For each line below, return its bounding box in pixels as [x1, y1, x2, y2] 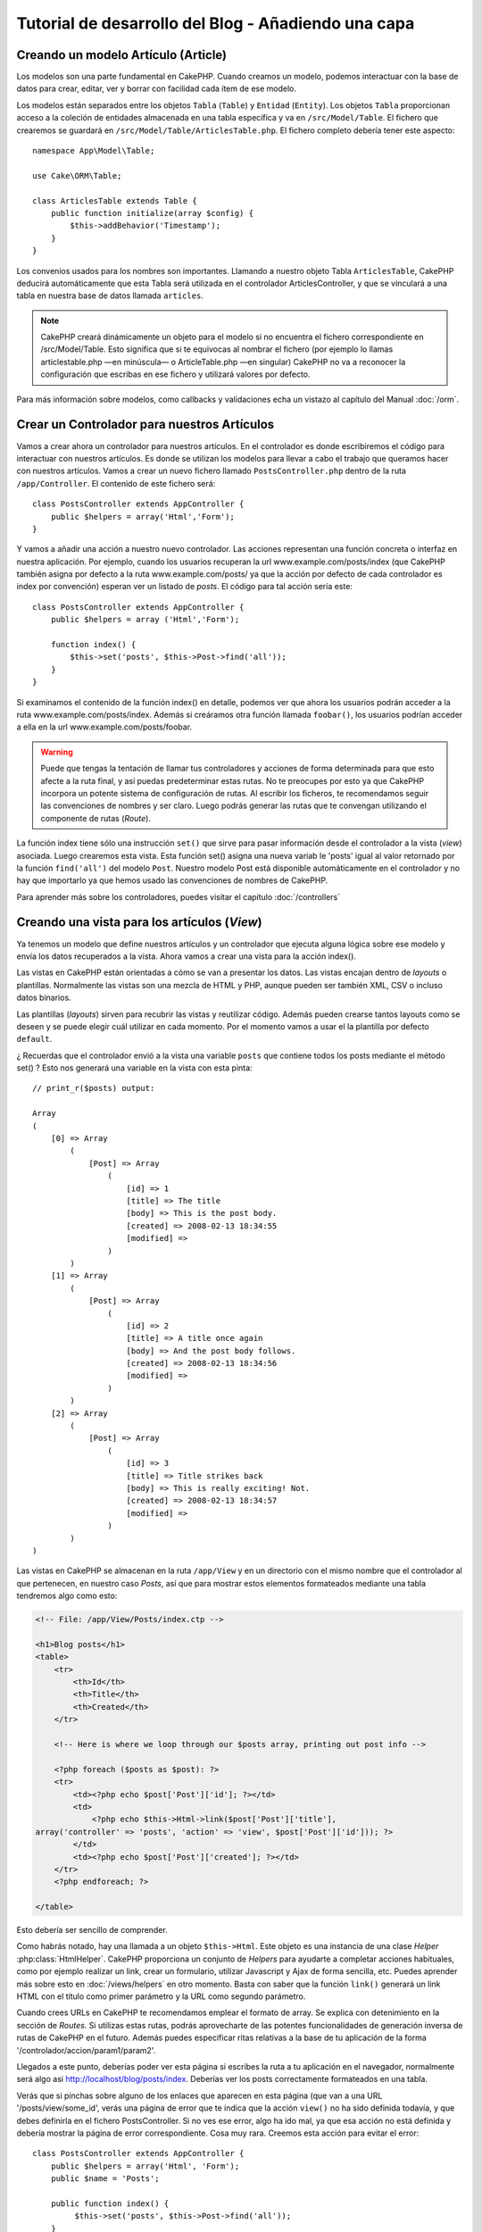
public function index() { [50, 2198, 170, 2209]
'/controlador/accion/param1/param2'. [16, 2045, 156, 2055]
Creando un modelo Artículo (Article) [16, 47, 228, 62]
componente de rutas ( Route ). [40, 812, 152, 823]
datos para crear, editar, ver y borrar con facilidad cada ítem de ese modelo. [16, 83, 297, 94]
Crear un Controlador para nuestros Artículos [16, 417, 275, 432]
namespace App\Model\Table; [32, 146, 155, 156]
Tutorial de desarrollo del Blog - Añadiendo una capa [16, 13, 415, 33]
